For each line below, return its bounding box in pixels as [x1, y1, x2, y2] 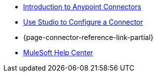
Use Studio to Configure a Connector [23, 18, 143, 26]
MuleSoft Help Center [23, 48, 94, 57]
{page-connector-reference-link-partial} [23, 33, 154, 41]
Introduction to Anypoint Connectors [23, 2, 141, 11]
